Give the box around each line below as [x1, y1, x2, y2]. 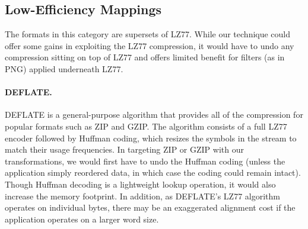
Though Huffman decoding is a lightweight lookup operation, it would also [5, 178, 276, 190]
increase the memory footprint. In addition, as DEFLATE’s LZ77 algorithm [5, 189, 280, 202]
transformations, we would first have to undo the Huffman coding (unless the [5, 154, 285, 167]
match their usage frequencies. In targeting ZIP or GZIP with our [5, 143, 244, 156]
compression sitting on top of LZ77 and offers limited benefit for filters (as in [5, 51, 285, 63]
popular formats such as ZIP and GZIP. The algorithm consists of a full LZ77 [5, 120, 287, 132]
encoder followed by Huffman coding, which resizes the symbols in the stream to [5, 131, 297, 144]
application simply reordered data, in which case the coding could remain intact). [5, 166, 301, 179]
